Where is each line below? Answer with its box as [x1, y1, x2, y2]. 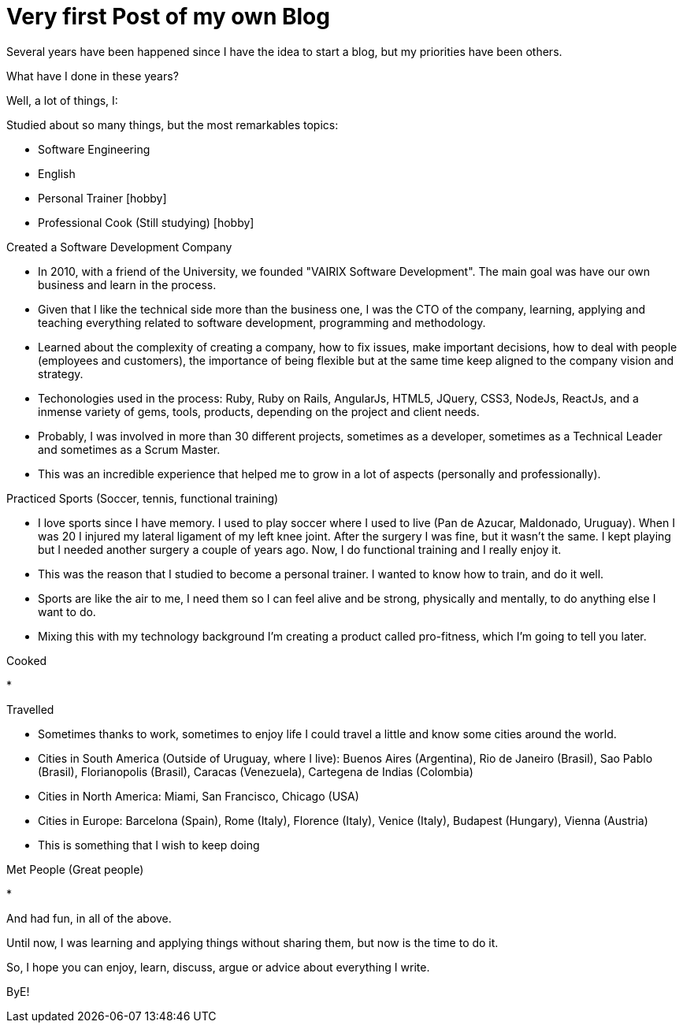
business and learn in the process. [38, 277, 217, 292]
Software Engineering [38, 142, 150, 156]
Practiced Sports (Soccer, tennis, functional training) [6, 491, 279, 505]
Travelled [6, 702, 54, 716]
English [38, 166, 76, 180]
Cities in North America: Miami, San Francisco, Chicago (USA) [38, 789, 359, 803]
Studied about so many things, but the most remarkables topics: [6, 117, 339, 132]
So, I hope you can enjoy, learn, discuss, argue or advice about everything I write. [6, 960, 430, 974]
